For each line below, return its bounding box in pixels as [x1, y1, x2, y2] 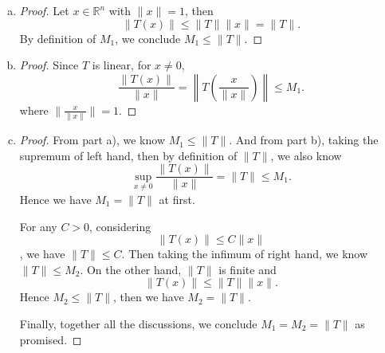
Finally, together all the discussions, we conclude [19, 315, 257, 331]
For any [19, 218, 57, 234]
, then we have [113, 288, 184, 305]
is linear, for [92, 57, 151, 73]
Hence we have [19, 190, 92, 207]
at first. [159, 190, 195, 207]
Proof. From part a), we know [19, 131, 166, 148]
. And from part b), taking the [229, 131, 379, 148]
